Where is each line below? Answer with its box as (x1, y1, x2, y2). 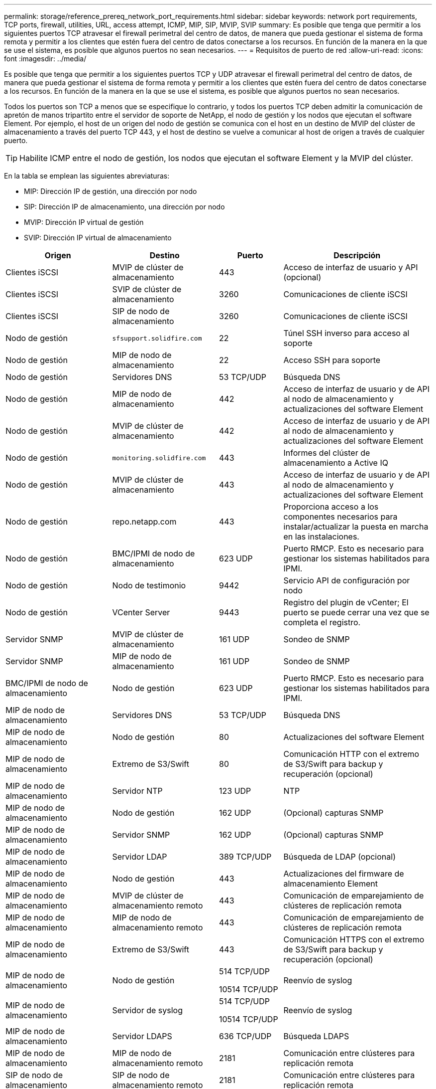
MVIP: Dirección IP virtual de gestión (24, 218, 144, 226)
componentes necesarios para (283, 512, 398, 522)
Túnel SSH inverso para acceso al (283, 328, 410, 338)
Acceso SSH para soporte (283, 355, 381, 365)
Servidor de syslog (112, 1005, 183, 1015)
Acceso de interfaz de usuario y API (283, 262, 418, 272)
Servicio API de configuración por (283, 575, 410, 585)
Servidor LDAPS (112, 1031, 172, 1041)
